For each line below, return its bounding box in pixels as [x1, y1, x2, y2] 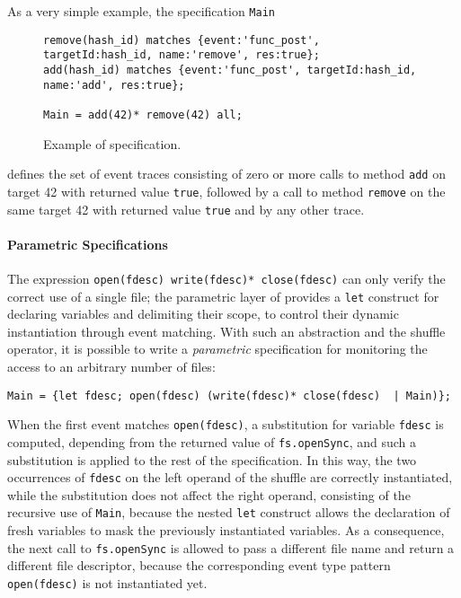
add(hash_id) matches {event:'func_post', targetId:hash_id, [43, 63, 417, 76]
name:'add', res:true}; [43, 78, 185, 92]
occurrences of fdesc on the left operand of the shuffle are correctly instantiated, [7, 468, 453, 487]
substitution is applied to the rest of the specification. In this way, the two [7, 450, 417, 469]
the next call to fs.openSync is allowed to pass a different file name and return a [7, 538, 455, 557]
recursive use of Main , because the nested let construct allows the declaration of [7, 503, 450, 522]
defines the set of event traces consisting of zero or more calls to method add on [7, 164, 446, 183]
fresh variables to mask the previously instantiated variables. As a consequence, [7, 521, 445, 540]
